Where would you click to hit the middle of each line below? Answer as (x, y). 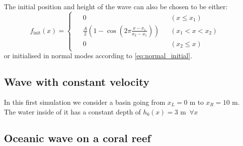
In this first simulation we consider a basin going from (85, 102)
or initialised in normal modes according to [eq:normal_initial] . (98, 56)
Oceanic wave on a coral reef (77, 138)
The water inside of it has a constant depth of (73, 111)
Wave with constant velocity (77, 82)
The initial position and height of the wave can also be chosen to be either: (116, 6)
